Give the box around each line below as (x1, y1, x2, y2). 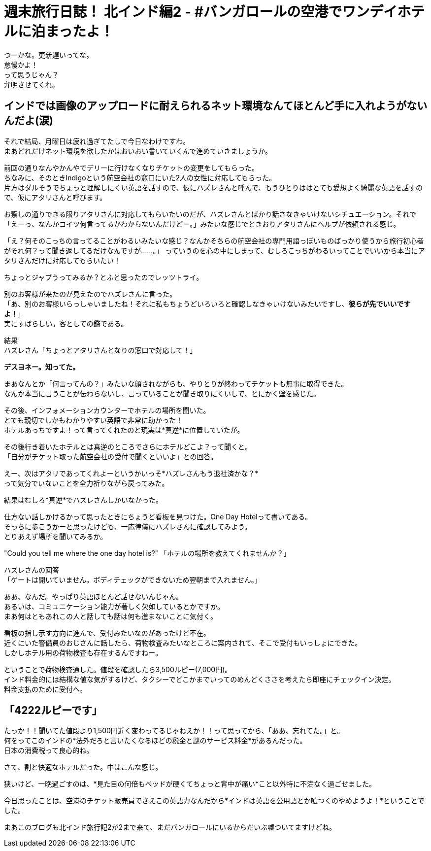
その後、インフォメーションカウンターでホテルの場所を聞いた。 (4, 406, 210, 414)
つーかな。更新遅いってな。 (4, 50, 94, 59)
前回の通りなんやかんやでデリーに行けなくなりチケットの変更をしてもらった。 (4, 163, 259, 172)
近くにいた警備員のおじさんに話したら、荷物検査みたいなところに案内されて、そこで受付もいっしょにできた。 (4, 638, 362, 647)
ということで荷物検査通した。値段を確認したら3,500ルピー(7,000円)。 (4, 665, 232, 674)
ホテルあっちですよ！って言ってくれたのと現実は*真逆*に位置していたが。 (4, 425, 244, 434)
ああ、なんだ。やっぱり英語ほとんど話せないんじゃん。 (4, 592, 183, 601)
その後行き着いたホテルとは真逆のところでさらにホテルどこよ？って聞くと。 (4, 442, 252, 451)
